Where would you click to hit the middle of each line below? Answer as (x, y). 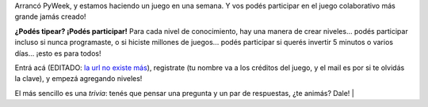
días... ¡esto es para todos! (58, 53)
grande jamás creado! (50, 17)
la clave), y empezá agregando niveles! (78, 79)
